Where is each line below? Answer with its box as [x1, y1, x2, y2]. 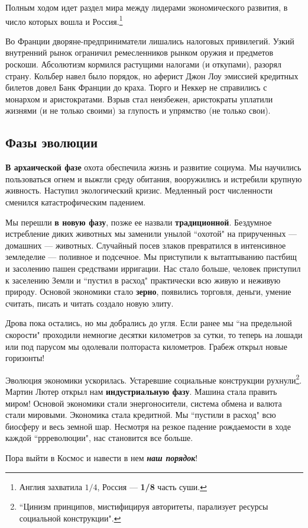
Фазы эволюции [5, 133, 98, 152]
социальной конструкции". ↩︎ [19, 511, 121, 524]
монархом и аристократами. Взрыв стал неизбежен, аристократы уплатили [5, 92, 273, 105]
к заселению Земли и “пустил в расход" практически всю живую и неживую [5, 273, 281, 286]
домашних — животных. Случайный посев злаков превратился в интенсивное [5, 239, 286, 251]
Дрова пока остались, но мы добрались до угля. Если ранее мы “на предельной [5, 317, 292, 329]
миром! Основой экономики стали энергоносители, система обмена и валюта [5, 397, 282, 409]
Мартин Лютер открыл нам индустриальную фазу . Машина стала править [5, 385, 277, 397]
